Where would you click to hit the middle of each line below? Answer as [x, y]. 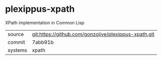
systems [17, 50]
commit [16, 42]
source [16, 34]
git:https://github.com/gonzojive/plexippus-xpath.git [93, 34]
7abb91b [43, 42]
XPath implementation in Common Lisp [45, 23]
